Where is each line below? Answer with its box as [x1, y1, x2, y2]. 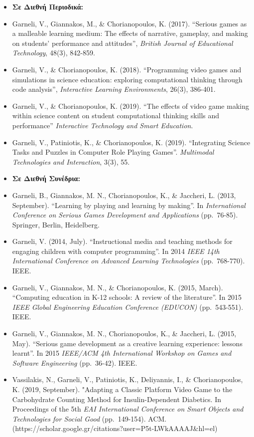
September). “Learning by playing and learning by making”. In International [12, 200, 246, 210]
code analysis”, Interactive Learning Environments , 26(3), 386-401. [12, 84, 216, 94]
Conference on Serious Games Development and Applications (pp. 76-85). [12, 210, 238, 220]
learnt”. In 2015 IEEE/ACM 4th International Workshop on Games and [12, 348, 232, 358]
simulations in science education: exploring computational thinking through [12, 74, 243, 84]
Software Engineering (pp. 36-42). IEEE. [12, 357, 137, 368]
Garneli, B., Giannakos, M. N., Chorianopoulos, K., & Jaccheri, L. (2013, [12, 190, 236, 200]
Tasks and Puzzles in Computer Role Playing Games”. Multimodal [12, 147, 214, 157]
